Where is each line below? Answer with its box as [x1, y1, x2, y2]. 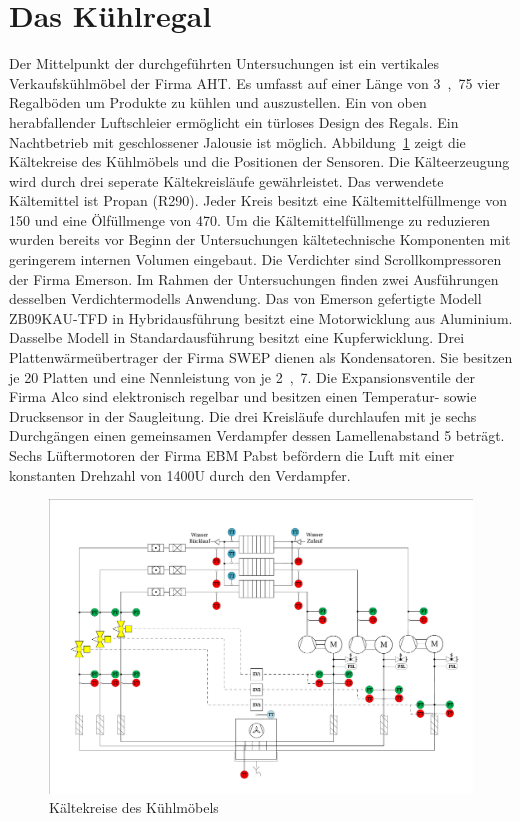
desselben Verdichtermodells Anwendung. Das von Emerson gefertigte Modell [9, 288, 482, 309]
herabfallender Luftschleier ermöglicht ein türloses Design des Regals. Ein [9, 111, 459, 132]
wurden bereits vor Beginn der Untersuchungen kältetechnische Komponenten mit [9, 229, 511, 250]
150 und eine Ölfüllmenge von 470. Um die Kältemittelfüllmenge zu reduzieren [9, 209, 491, 230]
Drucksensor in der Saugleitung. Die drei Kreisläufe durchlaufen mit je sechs [9, 405, 477, 426]
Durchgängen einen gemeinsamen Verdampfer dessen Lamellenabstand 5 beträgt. [9, 425, 505, 446]
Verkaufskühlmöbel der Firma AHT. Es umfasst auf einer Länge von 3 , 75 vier [9, 72, 501, 93]
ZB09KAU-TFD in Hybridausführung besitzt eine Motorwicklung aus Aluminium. [9, 307, 513, 328]
